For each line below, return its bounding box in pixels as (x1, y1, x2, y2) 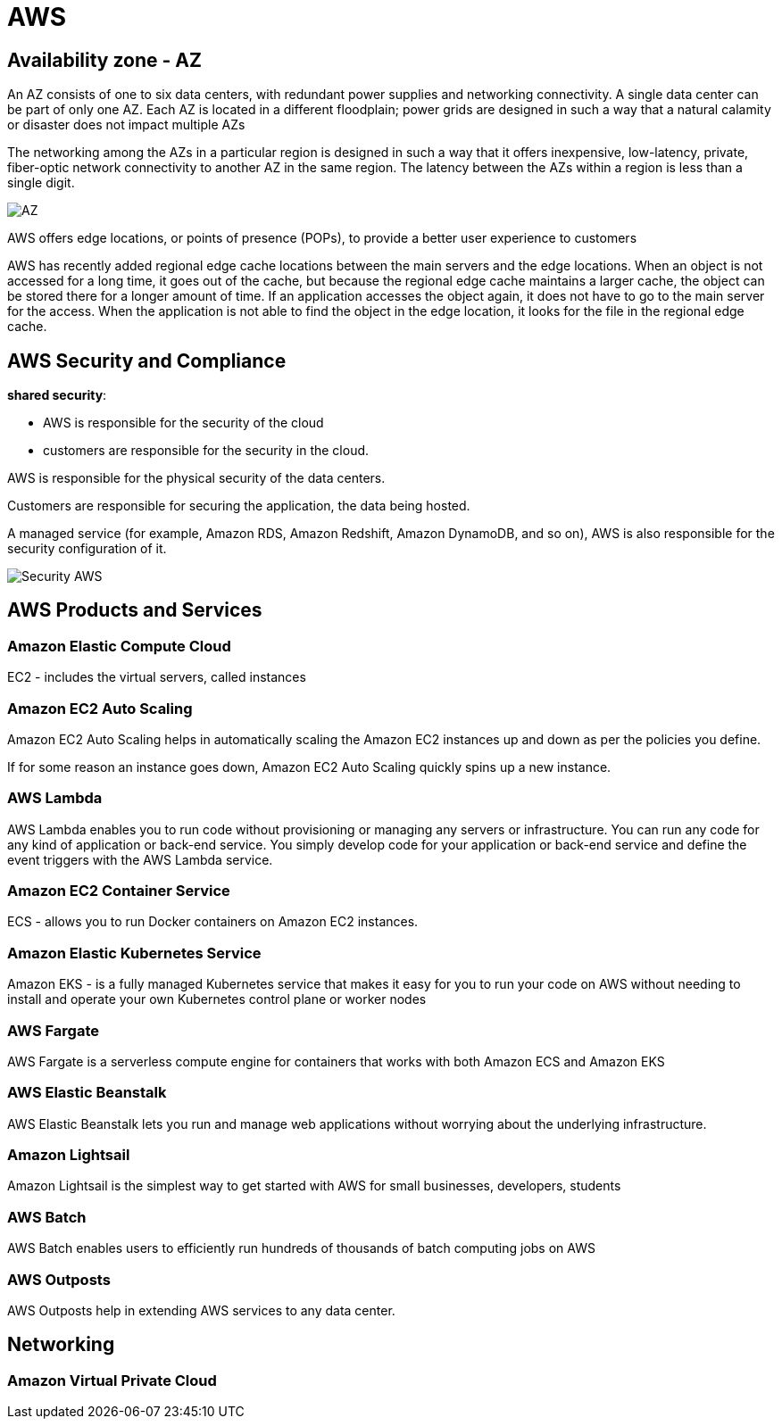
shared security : (7, 387, 107, 403)
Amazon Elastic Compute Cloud (7, 636, 231, 655)
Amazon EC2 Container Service (7, 882, 230, 900)
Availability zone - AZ (7, 48, 202, 71)
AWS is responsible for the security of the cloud (43, 415, 324, 431)
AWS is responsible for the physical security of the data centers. (7, 470, 386, 486)
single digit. (7, 175, 75, 191)
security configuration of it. (7, 541, 167, 557)
